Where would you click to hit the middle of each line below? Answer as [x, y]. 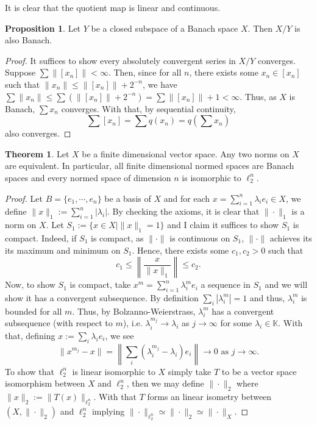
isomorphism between [45, 383]
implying [108, 411]
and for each [187, 198]
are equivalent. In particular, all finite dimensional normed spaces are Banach [150, 166]
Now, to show [30, 284]
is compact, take [100, 284]
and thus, [267, 297]
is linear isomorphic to [114, 371]
